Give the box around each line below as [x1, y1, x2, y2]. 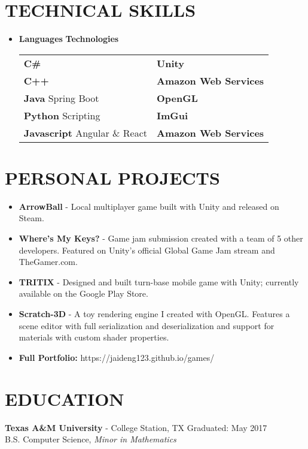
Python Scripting [23, 108, 100, 122]
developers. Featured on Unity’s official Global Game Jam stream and [19, 243, 275, 256]
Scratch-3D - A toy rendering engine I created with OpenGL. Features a [19, 308, 290, 320]
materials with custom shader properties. [19, 331, 169, 343]
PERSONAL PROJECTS [5, 165, 220, 189]
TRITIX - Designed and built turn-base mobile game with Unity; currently [19, 275, 299, 288]
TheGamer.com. [19, 255, 78, 268]
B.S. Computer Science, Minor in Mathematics [5, 433, 176, 445]
